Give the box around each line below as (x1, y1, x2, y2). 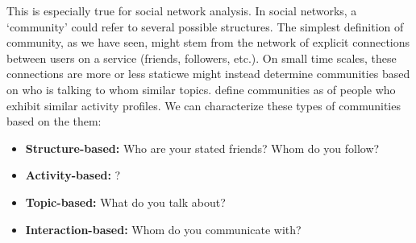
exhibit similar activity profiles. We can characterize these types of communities (6, 97, 401, 113)
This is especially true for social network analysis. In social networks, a (6, 2, 357, 19)
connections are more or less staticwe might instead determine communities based (6, 65, 410, 82)
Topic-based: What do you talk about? (25, 193, 226, 210)
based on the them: (6, 113, 102, 130)
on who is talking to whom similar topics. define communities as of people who (6, 80, 396, 97)
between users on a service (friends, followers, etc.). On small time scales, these (6, 49, 397, 66)
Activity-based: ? (25, 167, 121, 183)
